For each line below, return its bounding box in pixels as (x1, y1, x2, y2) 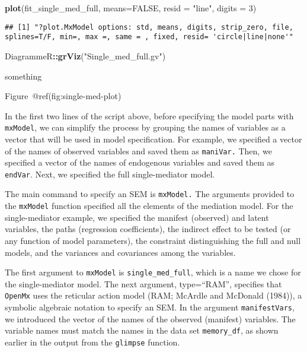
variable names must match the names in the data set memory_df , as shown (5, 324, 279, 337)
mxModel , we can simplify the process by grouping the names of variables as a (5, 121, 286, 134)
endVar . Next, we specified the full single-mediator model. (5, 167, 215, 180)
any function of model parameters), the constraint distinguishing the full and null (5, 234, 301, 246)
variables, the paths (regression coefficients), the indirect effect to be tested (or (5, 223, 291, 235)
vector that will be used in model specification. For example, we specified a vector (5, 132, 302, 145)
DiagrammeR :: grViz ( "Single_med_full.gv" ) (5, 49, 166, 62)
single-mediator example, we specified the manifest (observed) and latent (5, 211, 269, 223)
